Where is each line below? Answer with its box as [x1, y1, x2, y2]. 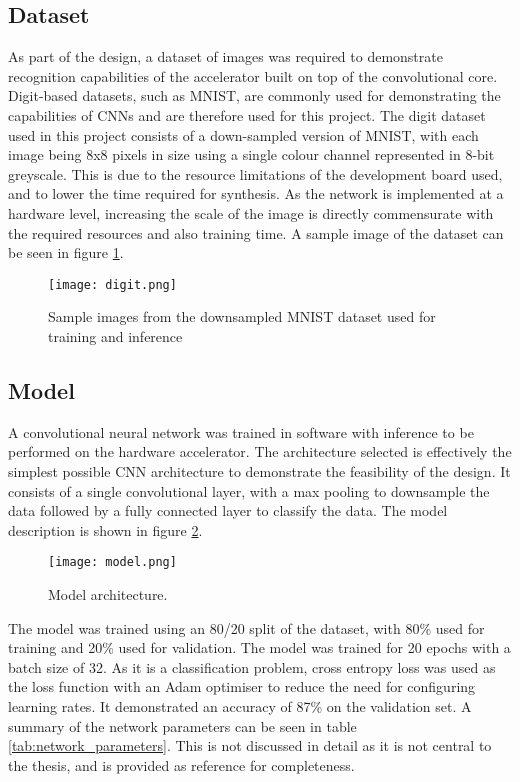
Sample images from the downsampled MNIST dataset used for [48, 306, 436, 327]
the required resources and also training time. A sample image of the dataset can [8, 222, 504, 243]
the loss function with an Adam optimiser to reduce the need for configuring [8, 676, 476, 697]
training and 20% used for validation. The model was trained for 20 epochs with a [8, 637, 511, 658]
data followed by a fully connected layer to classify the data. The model [8, 500, 448, 521]
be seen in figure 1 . [8, 242, 124, 263]
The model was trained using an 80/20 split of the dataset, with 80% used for [8, 617, 485, 638]
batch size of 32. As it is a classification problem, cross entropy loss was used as [8, 656, 496, 677]
